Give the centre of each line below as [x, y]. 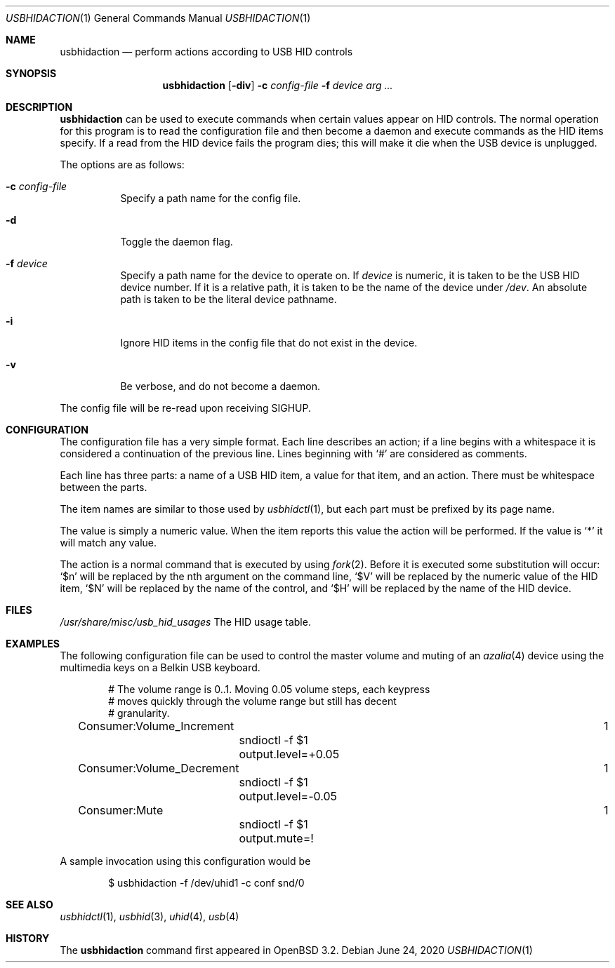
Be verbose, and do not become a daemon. [220, 386]
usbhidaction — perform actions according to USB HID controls [206, 52]
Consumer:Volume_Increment [156, 726]
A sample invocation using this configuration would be [185, 861]
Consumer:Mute [121, 810]
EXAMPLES [33, 644]
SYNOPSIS [31, 73]
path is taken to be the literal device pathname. [229, 299]
